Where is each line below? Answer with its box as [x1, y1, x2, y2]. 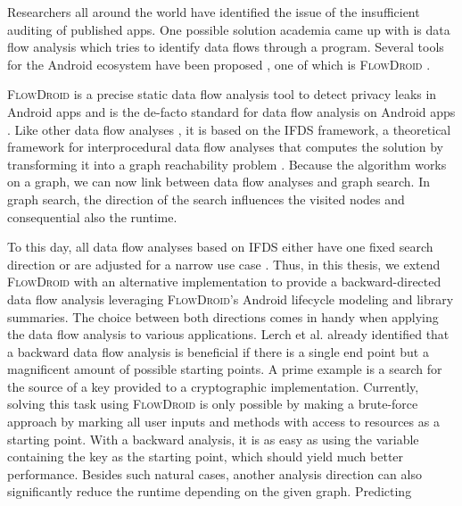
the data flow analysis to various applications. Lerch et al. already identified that [7, 325, 450, 344]
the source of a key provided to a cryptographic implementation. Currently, [7, 377, 419, 395]
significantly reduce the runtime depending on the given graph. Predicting [7, 482, 412, 501]
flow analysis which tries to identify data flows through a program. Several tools [7, 37, 444, 56]
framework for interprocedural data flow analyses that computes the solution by [7, 137, 444, 156]
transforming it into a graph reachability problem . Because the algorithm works [7, 154, 447, 173]
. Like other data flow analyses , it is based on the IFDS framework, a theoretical [7, 120, 451, 138]
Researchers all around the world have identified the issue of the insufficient [7, 3, 420, 21]
